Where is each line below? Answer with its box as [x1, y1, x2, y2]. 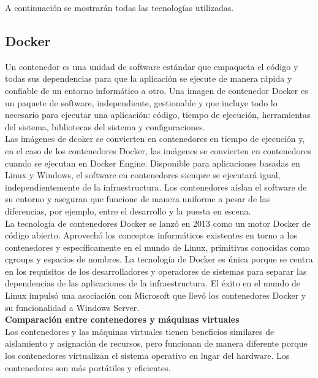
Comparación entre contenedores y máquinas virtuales [5, 313, 240, 326]
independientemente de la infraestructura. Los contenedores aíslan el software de [5, 180, 307, 193]
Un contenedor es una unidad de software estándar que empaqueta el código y [5, 60, 298, 73]
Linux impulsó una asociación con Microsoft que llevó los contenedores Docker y [5, 289, 306, 302]
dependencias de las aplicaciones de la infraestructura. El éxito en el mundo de [5, 277, 301, 289]
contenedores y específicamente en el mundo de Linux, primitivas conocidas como [5, 240, 310, 253]
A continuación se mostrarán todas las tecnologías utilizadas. [5, 1, 234, 14]
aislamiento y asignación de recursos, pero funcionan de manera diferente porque [5, 337, 308, 350]
